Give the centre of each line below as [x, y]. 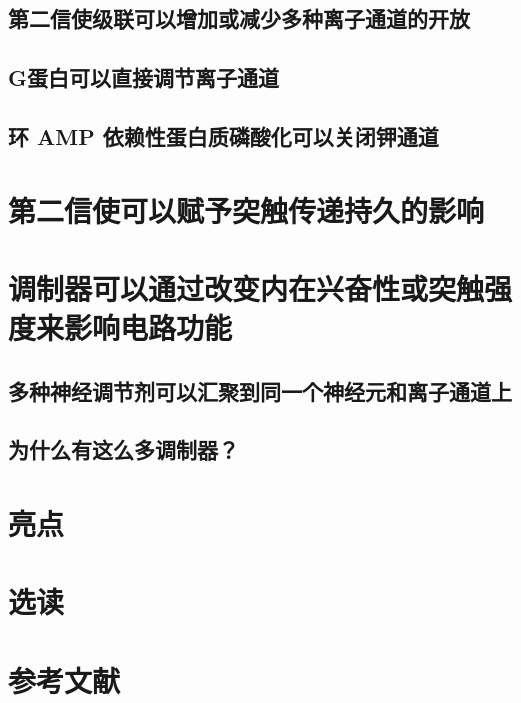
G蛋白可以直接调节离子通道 [143, 77]
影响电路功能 [148, 327]
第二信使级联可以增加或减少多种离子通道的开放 [239, 18]
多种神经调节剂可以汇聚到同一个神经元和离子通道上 [260, 390]
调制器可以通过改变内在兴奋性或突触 [246, 287]
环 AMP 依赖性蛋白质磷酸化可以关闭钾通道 [223, 135]
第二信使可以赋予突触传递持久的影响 [246, 209]
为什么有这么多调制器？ [123, 449]
